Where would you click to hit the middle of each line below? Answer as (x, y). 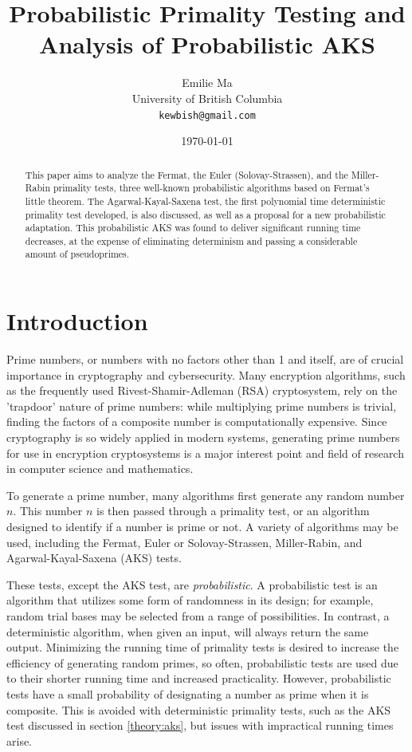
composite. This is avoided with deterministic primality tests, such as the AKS (199, 709)
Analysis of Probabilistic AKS (207, 44)
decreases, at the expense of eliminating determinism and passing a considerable (191, 240)
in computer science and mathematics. (100, 469)
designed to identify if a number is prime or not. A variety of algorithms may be (202, 527)
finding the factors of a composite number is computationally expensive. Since (197, 421)
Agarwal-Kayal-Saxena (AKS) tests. (94, 558)
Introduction (77, 321)
